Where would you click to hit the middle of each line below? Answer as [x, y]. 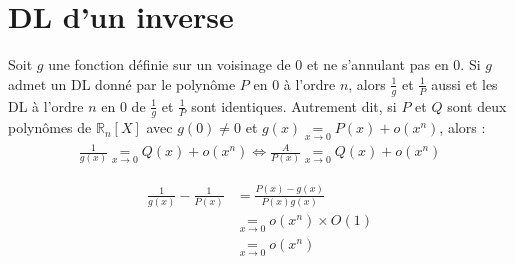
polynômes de [50, 127]
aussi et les [464, 83]
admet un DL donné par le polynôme [122, 83]
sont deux [477, 105]
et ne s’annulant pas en [377, 64]
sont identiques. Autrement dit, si [294, 105]
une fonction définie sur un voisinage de [169, 64]
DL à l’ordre [46, 105]
